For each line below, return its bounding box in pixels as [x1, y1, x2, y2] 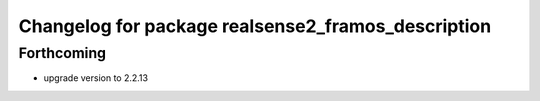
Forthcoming [18, 44, 107, 62]
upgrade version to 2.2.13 [43, 72, 149, 84]
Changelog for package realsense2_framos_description [18, 15, 492, 37]
